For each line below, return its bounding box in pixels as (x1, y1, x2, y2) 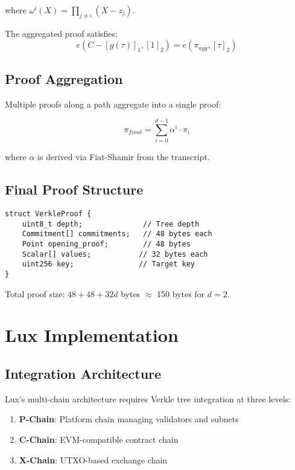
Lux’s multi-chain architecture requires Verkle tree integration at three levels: (5, 392, 291, 405)
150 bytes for (157, 287, 205, 300)
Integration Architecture (5, 364, 162, 383)
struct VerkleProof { (5, 210, 92, 219)
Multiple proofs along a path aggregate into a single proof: (5, 97, 221, 110)
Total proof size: (5, 287, 65, 300)
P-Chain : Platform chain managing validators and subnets (19, 413, 239, 425)
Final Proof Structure (5, 180, 144, 199)
